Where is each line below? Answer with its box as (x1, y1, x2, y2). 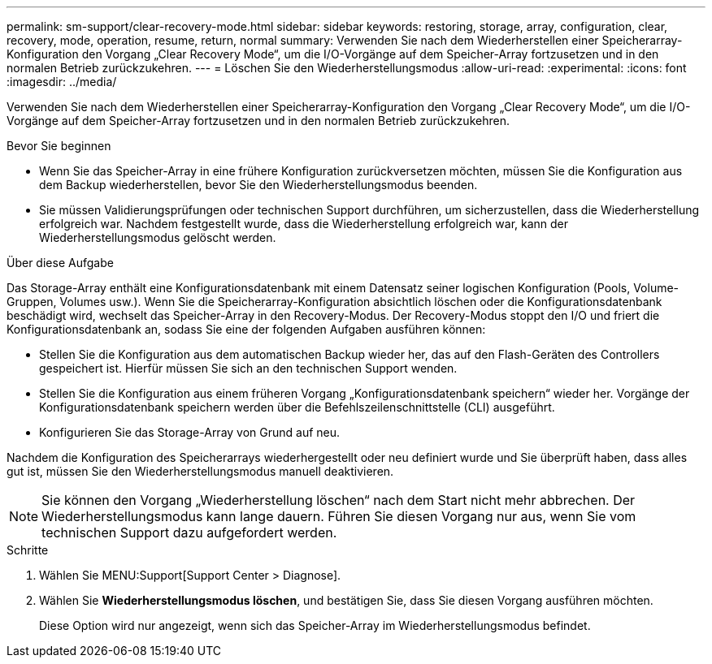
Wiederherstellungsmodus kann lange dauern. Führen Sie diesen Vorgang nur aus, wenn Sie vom (41, 508, 636, 524)
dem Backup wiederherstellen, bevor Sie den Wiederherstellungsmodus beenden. (39, 178, 478, 192)
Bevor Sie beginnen (7, 139, 111, 153)
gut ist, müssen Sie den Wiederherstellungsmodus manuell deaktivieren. (7, 464, 394, 478)
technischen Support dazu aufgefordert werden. (41, 524, 337, 541)
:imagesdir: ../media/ (7, 75, 117, 88)
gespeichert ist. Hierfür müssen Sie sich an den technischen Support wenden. (39, 361, 458, 375)
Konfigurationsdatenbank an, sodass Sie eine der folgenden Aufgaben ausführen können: (7, 322, 486, 336)
